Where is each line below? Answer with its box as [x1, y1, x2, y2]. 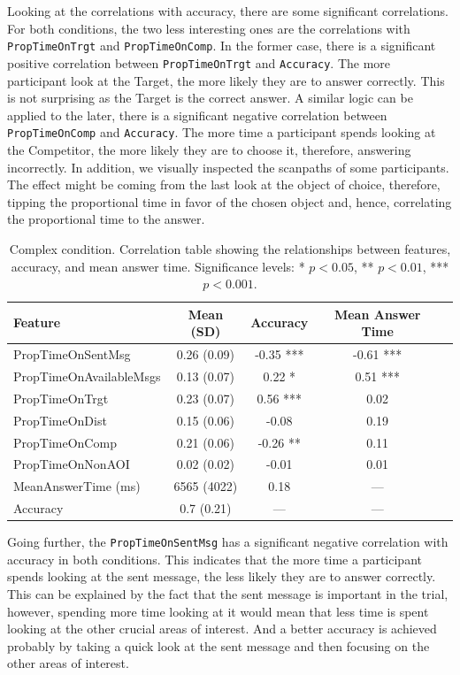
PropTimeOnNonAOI [13, 455, 130, 473]
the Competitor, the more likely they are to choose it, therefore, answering [7, 140, 411, 158]
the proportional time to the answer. [7, 210, 205, 228]
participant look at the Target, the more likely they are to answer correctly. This [7, 71, 445, 89]
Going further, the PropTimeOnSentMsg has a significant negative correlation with [7, 533, 448, 551]
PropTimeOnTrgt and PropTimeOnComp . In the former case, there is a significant [7, 36, 436, 55]
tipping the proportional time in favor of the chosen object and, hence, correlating [7, 192, 452, 211]
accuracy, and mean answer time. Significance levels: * [11, 257, 305, 275]
